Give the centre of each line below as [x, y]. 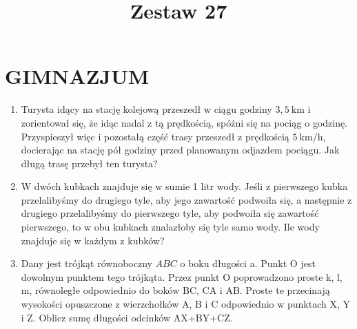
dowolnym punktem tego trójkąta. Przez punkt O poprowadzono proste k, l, [182, 276]
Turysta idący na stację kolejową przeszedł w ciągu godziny [146, 109]
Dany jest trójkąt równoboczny [86, 263]
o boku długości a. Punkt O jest [248, 263]
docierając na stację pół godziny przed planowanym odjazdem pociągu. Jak [180, 150]
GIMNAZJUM [77, 76]
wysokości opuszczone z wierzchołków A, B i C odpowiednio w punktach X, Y [186, 304]
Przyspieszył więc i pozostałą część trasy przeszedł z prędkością [155, 136]
